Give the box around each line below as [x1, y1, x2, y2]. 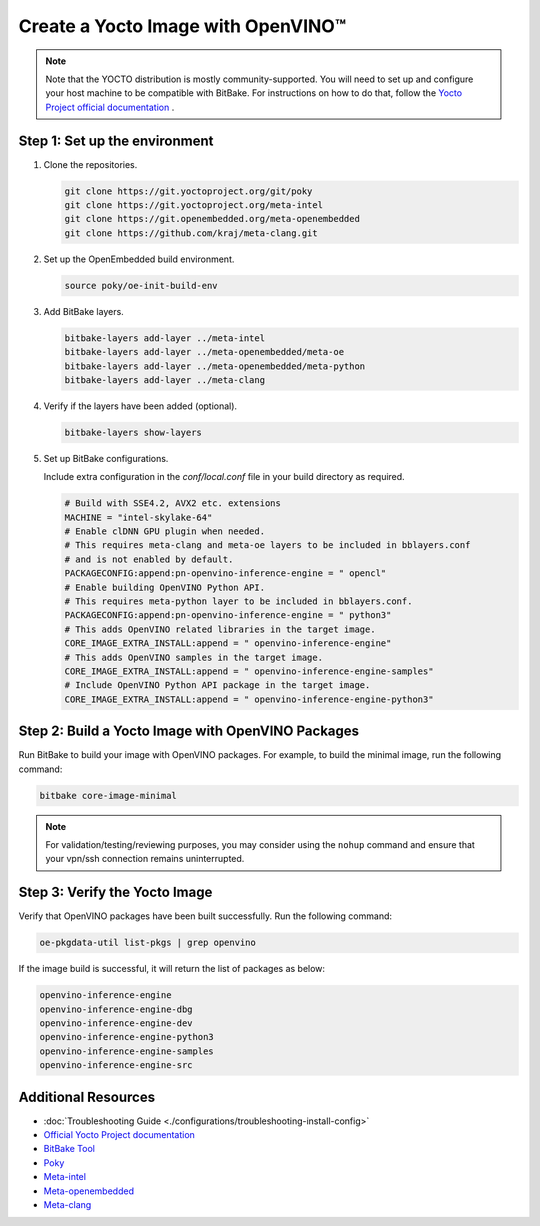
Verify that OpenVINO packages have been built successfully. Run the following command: [18, 910, 393, 922]
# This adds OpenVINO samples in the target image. [64, 651, 324, 663]
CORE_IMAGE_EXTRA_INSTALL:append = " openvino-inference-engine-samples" [64, 665, 434, 677]
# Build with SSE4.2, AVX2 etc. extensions [64, 498, 282, 509]
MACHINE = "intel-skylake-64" [64, 511, 213, 523]
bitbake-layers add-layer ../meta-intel [64, 332, 265, 344]
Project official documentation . [45, 101, 175, 113]
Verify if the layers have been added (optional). [43, 400, 238, 412]
